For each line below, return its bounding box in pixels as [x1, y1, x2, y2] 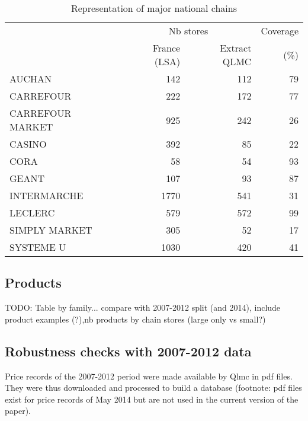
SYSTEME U [9, 240, 66, 254]
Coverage [261, 24, 299, 37]
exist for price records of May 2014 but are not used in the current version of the [5, 393, 299, 405]
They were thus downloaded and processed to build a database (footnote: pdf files [5, 381, 302, 394]
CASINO [9, 137, 47, 151]
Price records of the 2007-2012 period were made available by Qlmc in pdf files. [5, 369, 293, 382]
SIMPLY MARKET [9, 223, 92, 237]
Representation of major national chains [70, 1, 238, 15]
